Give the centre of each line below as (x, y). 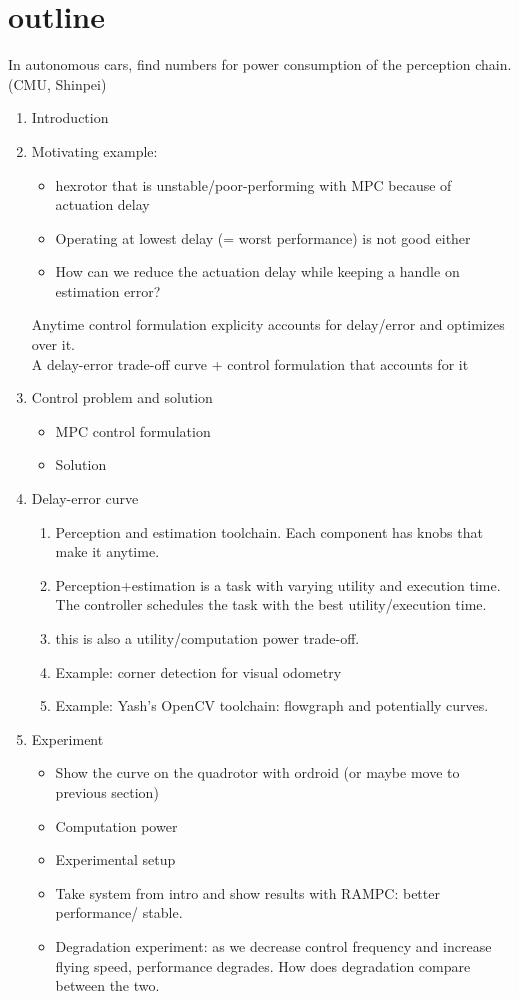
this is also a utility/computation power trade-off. (207, 638)
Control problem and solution (122, 397)
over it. (53, 344)
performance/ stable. (119, 912)
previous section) (107, 791)
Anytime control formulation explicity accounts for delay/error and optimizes (268, 324)
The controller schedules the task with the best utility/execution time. (271, 604)
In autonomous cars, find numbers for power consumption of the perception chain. (260, 64)
